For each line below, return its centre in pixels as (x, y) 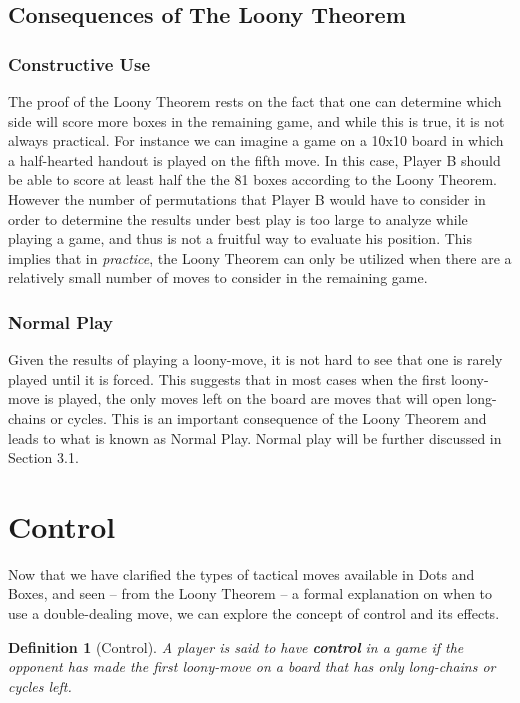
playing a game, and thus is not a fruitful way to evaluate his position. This (240, 238)
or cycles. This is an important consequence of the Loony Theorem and (268, 417)
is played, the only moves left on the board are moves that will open (253, 398)
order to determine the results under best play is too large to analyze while (238, 218)
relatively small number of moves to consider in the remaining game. (218, 277)
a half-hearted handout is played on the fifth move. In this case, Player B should (254, 159)
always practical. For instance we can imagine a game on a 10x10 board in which (256, 140)
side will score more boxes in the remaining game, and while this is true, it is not (256, 120)
